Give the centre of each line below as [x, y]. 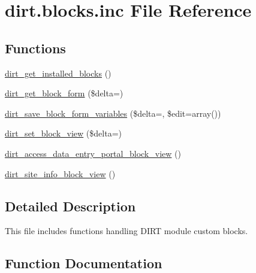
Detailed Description [70, 206]
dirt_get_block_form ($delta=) [64, 93]
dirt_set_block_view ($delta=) [63, 133]
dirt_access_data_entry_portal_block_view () [93, 153]
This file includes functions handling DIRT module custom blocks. [127, 231]
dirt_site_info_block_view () [60, 173]
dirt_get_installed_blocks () [58, 73]
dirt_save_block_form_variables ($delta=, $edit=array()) [113, 113]
